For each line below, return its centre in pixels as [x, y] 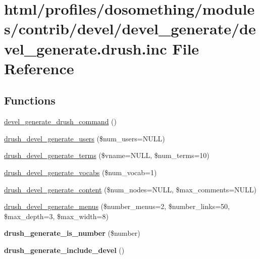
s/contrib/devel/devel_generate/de [130, 29]
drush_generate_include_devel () [64, 250]
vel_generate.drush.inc [86, 48]
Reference [39, 68]
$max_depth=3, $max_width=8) [56, 216]
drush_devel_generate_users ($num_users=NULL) [85, 138]
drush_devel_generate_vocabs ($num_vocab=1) [81, 172]
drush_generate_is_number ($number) [72, 233]
